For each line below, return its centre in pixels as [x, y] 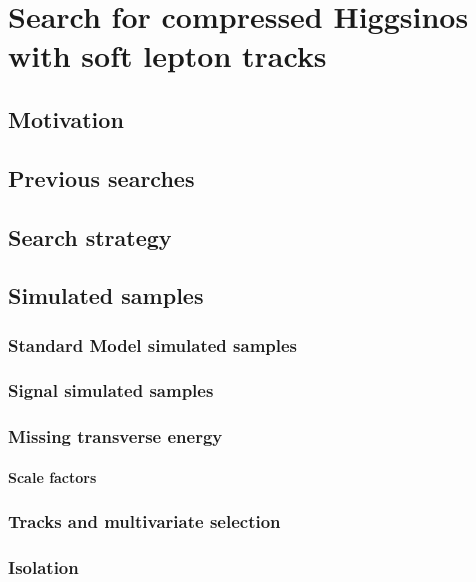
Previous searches [101, 177]
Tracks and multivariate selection [144, 521]
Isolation [43, 567]
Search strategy [90, 236]
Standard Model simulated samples [153, 344]
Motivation [66, 118]
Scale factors [52, 476]
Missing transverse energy [115, 436]
